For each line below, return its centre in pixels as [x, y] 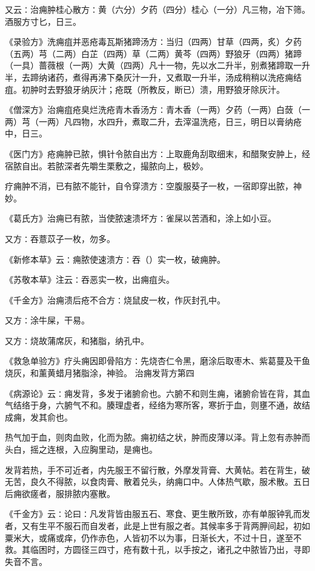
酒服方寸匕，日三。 [43, 21]
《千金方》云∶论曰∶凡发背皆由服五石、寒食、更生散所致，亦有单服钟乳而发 [157, 514]
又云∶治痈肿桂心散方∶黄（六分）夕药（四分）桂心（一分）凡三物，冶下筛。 [157, 9]
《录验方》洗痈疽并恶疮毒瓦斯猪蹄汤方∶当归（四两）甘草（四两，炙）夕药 [153, 42]
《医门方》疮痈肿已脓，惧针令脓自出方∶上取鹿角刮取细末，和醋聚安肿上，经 [157, 153]
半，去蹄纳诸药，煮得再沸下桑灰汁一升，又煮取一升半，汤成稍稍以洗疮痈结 [153, 77]
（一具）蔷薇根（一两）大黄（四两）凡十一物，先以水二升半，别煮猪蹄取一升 [157, 65]
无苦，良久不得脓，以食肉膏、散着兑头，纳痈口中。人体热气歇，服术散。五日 [157, 481]
